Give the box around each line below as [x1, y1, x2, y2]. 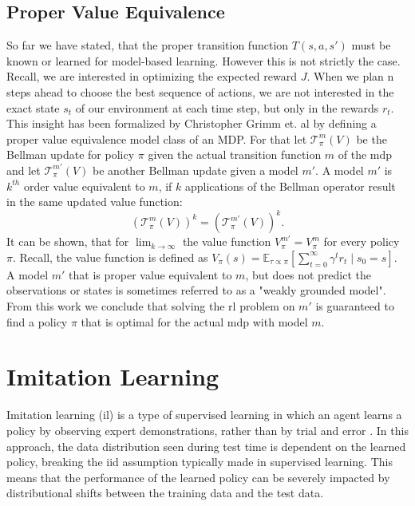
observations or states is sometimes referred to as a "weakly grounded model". [6, 282, 386, 298]
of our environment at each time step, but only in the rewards [75, 99, 379, 116]
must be [351, 37, 391, 53]
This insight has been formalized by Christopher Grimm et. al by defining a [6, 115, 377, 132]
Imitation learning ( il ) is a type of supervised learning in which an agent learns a [6, 406, 402, 423]
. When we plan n [306, 68, 394, 85]
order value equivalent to [23, 177, 145, 194]
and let [6, 161, 41, 178]
